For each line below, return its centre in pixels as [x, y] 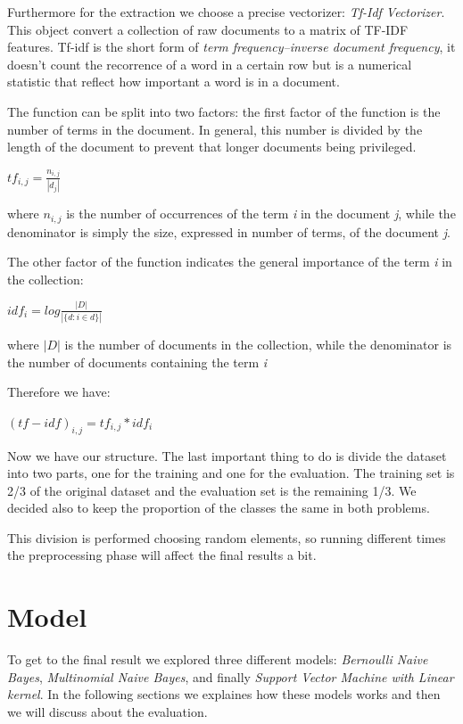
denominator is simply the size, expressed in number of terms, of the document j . [229, 231]
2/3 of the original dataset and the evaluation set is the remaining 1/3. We [212, 490]
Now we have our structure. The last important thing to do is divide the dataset [227, 455]
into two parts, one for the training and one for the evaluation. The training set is [231, 473]
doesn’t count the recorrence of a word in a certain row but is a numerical [210, 64]
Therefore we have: [59, 392]
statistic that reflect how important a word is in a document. [174, 82]
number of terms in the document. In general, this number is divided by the [215, 129]
